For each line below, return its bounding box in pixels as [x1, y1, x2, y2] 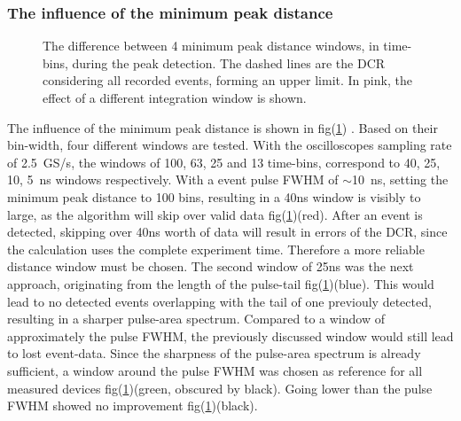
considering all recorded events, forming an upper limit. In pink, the [43, 71, 412, 90]
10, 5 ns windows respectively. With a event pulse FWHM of [7, 170, 339, 189]
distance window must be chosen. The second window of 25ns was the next [7, 257, 414, 276]
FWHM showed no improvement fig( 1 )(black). [7, 396, 258, 415]
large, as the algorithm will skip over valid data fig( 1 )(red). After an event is [7, 205, 423, 223]
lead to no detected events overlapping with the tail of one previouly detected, [7, 292, 432, 310]
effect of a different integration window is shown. [43, 89, 307, 106]
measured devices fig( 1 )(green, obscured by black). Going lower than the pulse [7, 378, 433, 397]
